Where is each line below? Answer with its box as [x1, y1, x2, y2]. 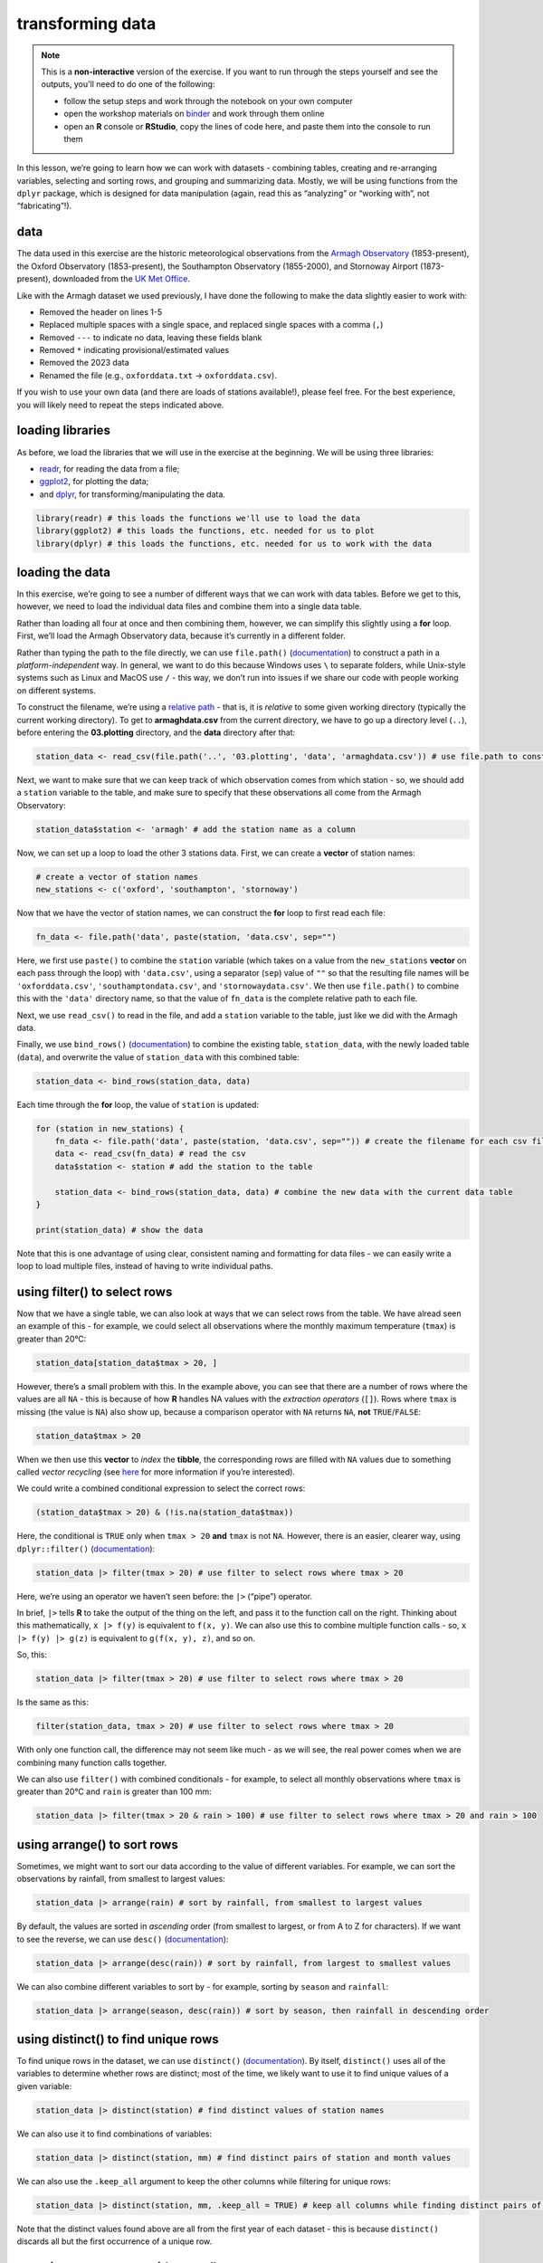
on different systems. [16, 684, 97, 696]
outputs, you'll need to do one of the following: [41, 79, 215, 90]
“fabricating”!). [16, 200, 72, 212]
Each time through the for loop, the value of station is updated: [16, 1099, 260, 1110]
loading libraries [16, 423, 110, 438]
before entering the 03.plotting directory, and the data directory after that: [16, 727, 296, 738]
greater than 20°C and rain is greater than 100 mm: [16, 1786, 212, 1797]
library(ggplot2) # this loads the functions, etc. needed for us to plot [35, 526, 376, 536]
